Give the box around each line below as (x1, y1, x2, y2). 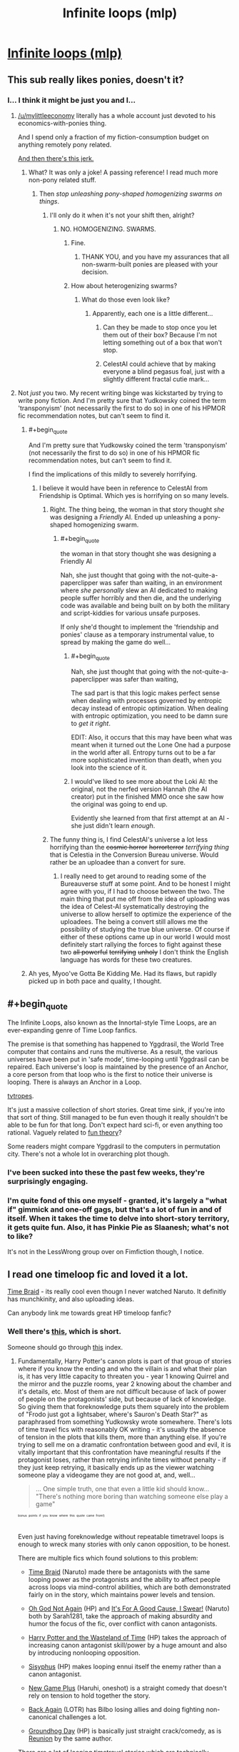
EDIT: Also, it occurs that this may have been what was (71, 733, 233, 742)
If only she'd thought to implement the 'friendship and (60, 623, 219, 632)
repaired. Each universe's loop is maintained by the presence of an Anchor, (7, 1062, 228, 1071)
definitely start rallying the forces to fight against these (60, 940, 222, 949)
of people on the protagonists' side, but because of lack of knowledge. (17, 1395, 227, 1403)
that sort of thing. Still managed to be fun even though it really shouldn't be (7, 1113, 228, 1122)
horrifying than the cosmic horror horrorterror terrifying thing (49, 843, 230, 852)
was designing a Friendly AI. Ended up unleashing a (49, 512, 202, 521)
